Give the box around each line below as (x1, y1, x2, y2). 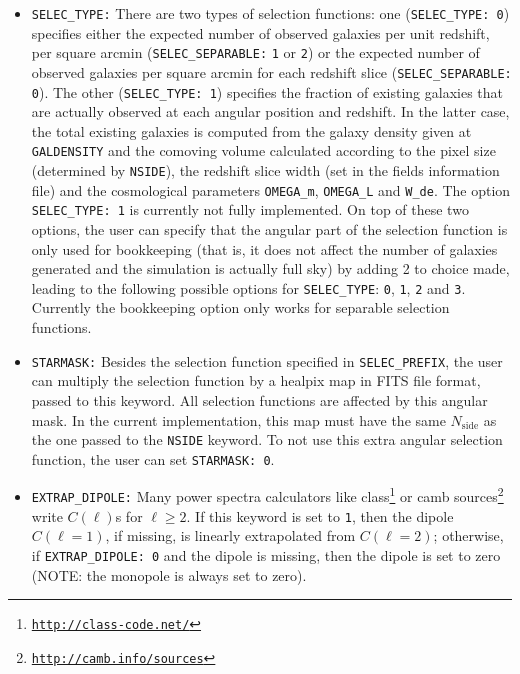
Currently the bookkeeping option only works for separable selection (31, 297, 450, 318)
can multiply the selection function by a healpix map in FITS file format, (31, 370, 481, 391)
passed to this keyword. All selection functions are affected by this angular (31, 389, 488, 410)
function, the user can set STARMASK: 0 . (31, 448, 275, 469)
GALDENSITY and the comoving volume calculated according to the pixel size (31, 140, 496, 161)
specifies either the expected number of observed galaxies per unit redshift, (31, 22, 490, 43)
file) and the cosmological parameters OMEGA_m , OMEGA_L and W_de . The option (31, 179, 511, 200)
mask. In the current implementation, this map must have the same (31, 409, 446, 430)
